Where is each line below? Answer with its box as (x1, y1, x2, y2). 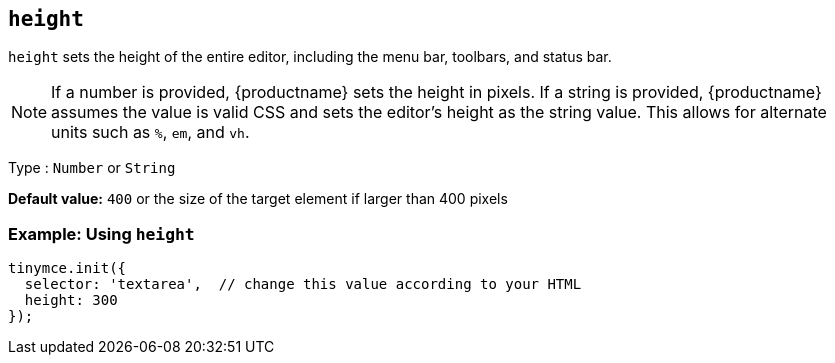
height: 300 (24, 292, 118, 309)
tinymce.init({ (8, 260, 127, 277)
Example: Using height (8, 223, 195, 244)
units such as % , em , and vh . (51, 122, 250, 143)
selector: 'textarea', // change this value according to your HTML (24, 276, 582, 293)
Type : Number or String (8, 159, 176, 177)
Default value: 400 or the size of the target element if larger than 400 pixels (8, 190, 508, 208)
